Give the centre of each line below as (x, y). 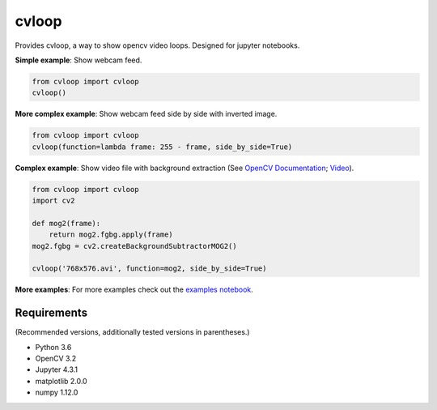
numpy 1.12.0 (57, 392)
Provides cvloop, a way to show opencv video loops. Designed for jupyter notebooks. (157, 45)
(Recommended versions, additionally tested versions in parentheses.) (132, 332)
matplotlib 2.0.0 (62, 381)
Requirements (51, 313)
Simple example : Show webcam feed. (78, 60)
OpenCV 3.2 (56, 359)
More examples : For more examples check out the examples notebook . (134, 290)
